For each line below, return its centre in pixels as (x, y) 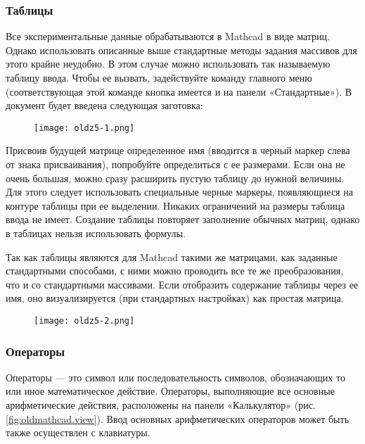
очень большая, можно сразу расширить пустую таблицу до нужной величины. (175, 178)
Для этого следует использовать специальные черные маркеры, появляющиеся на (179, 192)
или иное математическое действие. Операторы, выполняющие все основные (170, 391)
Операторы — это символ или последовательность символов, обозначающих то (175, 377)
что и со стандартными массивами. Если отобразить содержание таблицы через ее (182, 284)
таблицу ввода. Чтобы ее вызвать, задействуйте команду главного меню (159, 77)
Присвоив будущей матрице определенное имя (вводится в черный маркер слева (178, 150)
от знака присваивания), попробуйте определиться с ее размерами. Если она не (175, 164)
